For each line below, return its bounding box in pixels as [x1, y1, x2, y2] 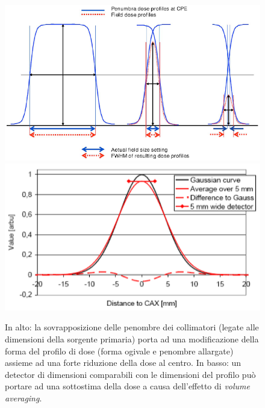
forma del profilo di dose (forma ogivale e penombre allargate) [5, 344, 234, 357]
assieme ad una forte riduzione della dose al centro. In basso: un [5, 356, 242, 369]
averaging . [5, 391, 42, 404]
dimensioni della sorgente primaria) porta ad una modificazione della [5, 332, 259, 345]
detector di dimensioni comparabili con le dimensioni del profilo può [5, 368, 256, 380]
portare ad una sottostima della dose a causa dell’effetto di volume [5, 380, 250, 392]
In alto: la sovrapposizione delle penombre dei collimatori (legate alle [5, 321, 259, 333]
